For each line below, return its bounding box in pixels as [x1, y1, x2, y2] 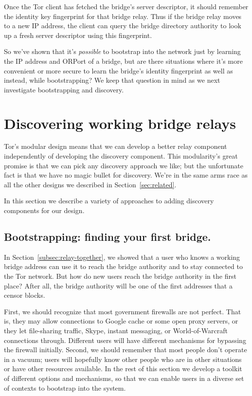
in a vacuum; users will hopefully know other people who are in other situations [4, 354, 242, 364]
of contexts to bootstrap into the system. [4, 382, 126, 393]
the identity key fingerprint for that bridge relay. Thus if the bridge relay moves [4, 11, 242, 21]
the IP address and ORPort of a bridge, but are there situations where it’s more [4, 55, 243, 66]
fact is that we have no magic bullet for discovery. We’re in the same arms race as [4, 170, 248, 180]
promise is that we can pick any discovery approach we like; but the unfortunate [4, 160, 243, 170]
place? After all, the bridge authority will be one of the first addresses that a [4, 280, 233, 290]
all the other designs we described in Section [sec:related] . [4, 179, 177, 189]
